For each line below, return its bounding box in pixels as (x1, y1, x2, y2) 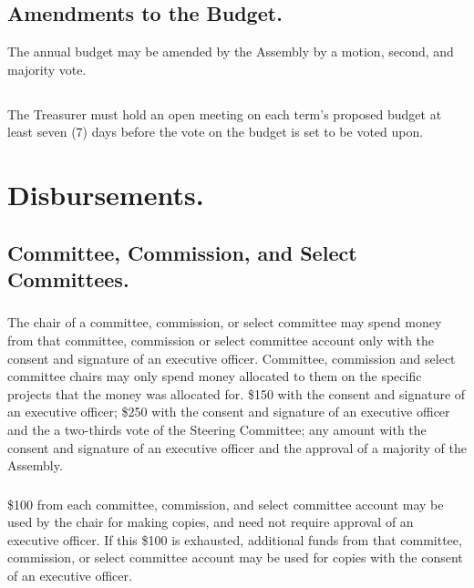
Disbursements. (7, 176, 204, 213)
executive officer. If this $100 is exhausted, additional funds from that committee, (7, 530, 462, 549)
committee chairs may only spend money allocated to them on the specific (7, 366, 422, 386)
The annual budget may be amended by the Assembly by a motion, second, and (7, 42, 454, 61)
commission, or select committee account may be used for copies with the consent (7, 548, 463, 567)
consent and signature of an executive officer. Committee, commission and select (7, 348, 456, 367)
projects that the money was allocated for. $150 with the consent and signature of (7, 384, 466, 403)
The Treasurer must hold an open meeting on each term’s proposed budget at (7, 104, 442, 123)
